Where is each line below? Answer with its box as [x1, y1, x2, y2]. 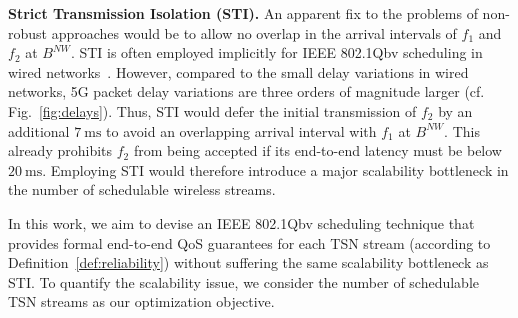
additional [8, 120, 70, 141]
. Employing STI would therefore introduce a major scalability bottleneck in [42, 159, 509, 180]
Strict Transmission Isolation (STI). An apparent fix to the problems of [8, 3, 478, 23]
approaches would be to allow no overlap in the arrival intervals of [51, 22, 457, 43]
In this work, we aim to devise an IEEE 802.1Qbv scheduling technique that [8, 212, 475, 233]
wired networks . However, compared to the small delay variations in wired [8, 61, 469, 82]
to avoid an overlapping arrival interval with [106, 120, 377, 141]
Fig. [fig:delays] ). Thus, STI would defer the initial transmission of [8, 100, 417, 121]
